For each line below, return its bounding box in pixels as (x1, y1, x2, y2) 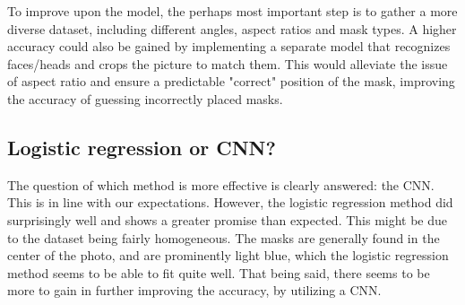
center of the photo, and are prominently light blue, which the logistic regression (7, 246, 449, 265)
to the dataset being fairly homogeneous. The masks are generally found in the (7, 228, 440, 247)
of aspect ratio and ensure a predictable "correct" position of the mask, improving (7, 72, 455, 91)
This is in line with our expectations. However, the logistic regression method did (7, 193, 453, 212)
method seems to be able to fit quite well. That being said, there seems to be (7, 263, 430, 282)
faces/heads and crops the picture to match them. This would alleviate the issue (7, 54, 448, 73)
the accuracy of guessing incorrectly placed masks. (7, 89, 283, 108)
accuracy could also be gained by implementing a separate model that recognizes (7, 37, 451, 56)
